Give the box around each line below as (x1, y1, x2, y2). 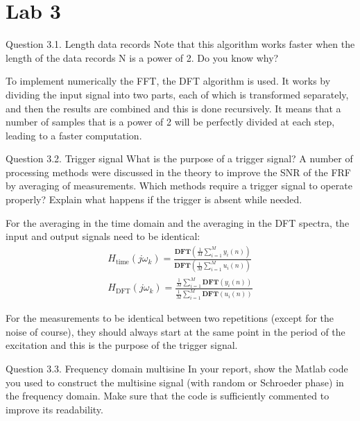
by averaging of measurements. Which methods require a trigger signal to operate (6, 178, 352, 193)
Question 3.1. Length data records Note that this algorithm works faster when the (6, 37, 355, 51)
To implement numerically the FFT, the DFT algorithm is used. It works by (6, 74, 331, 88)
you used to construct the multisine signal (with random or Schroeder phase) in (6, 375, 344, 389)
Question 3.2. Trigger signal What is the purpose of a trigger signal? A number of (6, 151, 353, 166)
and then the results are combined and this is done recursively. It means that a (6, 101, 341, 115)
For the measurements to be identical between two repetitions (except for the (6, 311, 334, 325)
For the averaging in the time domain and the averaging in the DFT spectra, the (6, 215, 350, 230)
